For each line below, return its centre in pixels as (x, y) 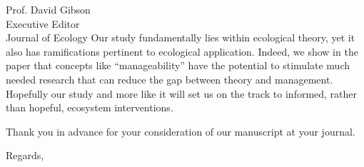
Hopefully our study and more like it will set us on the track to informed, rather (182, 93)
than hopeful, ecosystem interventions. (90, 107)
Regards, (25, 155)
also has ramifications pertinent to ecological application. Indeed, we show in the (182, 51)
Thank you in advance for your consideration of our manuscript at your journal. (181, 131)
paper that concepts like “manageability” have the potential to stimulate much (178, 65)
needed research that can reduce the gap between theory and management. (170, 79)
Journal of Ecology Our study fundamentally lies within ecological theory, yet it (181, 37)
